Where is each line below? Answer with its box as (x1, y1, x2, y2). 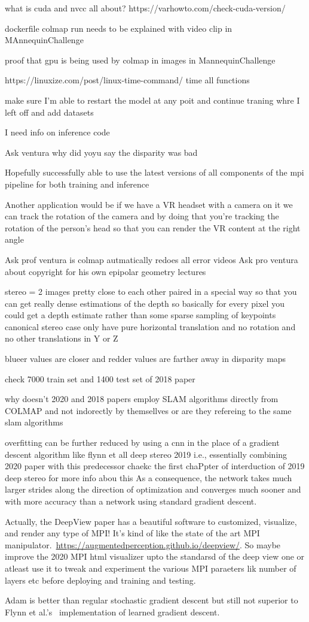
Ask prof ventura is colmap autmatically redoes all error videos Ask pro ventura (5, 253, 298, 265)
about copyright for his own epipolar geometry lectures (5, 265, 206, 277)
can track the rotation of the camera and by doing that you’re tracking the (5, 210, 279, 222)
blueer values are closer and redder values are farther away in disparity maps (5, 352, 286, 365)
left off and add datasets (5, 105, 94, 118)
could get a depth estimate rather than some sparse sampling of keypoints (5, 309, 276, 321)
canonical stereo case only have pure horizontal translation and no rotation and (5, 320, 296, 333)
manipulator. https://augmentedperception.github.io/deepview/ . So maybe (5, 538, 281, 551)
